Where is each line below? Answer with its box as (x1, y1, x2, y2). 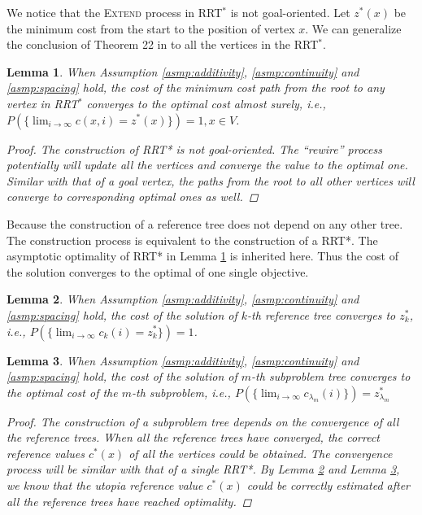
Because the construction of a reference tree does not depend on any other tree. (7, 215, 403, 232)
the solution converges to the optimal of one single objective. (7, 263, 309, 280)
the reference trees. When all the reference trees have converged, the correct (7, 429, 380, 446)
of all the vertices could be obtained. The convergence (128, 444, 393, 461)
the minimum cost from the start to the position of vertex (7, 20, 295, 37)
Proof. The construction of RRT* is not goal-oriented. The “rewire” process (7, 140, 382, 157)
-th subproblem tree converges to (251, 368, 411, 385)
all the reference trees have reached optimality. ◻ (7, 492, 252, 509)
